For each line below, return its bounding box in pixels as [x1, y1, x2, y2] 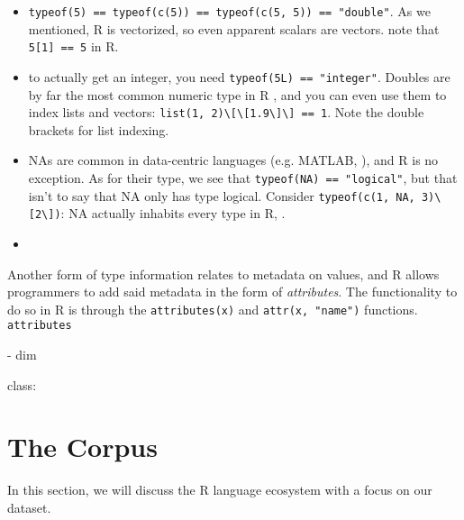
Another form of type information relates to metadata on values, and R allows [7, 264, 440, 283]
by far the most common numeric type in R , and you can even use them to [28, 85, 447, 104]
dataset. [7, 497, 51, 516]
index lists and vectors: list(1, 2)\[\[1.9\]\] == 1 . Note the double [28, 103, 424, 122]
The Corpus [7, 428, 158, 465]
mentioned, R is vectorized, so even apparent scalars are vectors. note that [28, 19, 440, 38]
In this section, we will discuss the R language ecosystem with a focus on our [7, 480, 432, 499]
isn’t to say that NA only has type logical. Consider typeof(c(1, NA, [28, 186, 415, 205]
